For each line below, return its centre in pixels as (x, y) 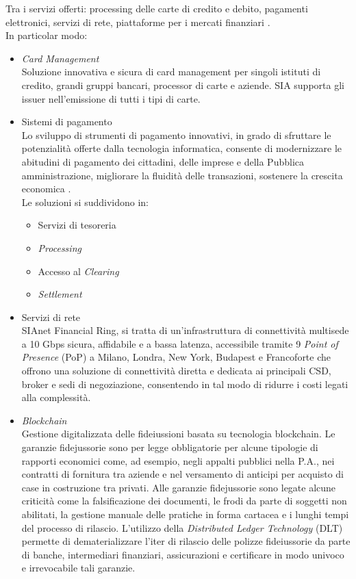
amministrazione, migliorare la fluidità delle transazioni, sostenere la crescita (182, 175)
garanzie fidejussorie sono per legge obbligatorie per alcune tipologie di (170, 447)
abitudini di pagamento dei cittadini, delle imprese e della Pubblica (163, 161)
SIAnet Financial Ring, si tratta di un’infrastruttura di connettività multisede (185, 330)
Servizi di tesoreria (77, 225)
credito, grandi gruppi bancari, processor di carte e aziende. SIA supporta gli (183, 85)
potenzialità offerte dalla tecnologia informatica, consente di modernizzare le (182, 148)
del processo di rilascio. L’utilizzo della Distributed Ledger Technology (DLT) (182, 527)
